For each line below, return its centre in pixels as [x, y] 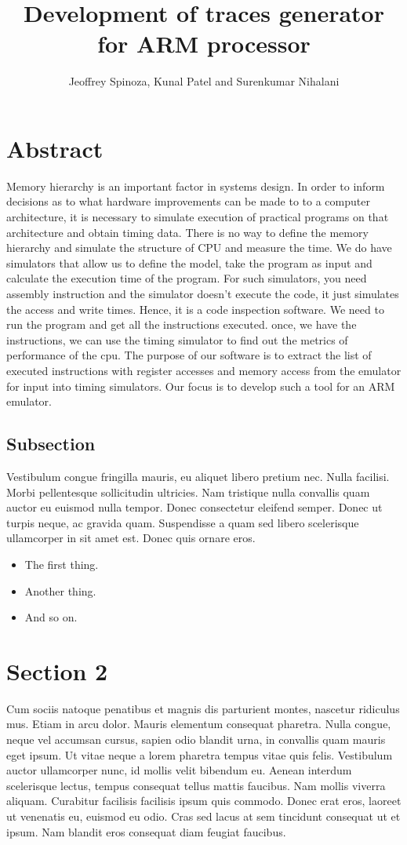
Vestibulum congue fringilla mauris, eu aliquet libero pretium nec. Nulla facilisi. [198, 476]
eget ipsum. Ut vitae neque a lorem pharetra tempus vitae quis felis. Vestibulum [200, 754]
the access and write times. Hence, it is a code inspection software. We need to [195, 309]
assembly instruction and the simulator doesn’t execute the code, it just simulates [203, 293]
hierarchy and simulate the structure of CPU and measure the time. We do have [199, 248]
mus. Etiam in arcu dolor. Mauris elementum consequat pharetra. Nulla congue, [199, 724]
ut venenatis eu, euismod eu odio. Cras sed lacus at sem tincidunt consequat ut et [203, 816]
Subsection [51, 444]
